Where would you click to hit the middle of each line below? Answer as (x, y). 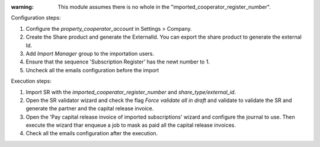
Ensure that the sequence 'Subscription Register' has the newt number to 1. (118, 62)
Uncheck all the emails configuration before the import (92, 70)
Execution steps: (31, 81)
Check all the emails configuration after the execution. (92, 133)
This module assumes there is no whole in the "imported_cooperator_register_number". (164, 7)
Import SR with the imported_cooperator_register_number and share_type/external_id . (131, 92)
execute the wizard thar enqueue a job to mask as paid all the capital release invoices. (131, 125)
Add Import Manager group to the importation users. (90, 53)
